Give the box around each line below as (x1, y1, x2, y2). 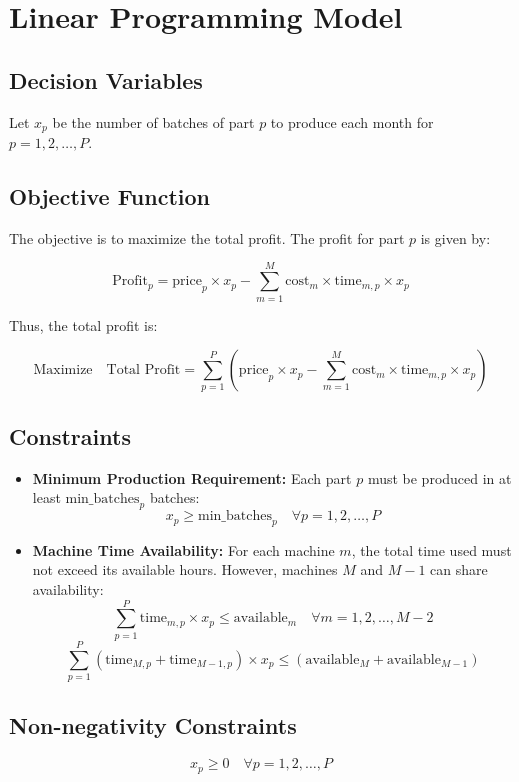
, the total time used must (351, 539, 512, 560)
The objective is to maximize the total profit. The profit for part (9, 227, 405, 248)
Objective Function (9, 181, 211, 212)
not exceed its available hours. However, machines (32, 559, 338, 580)
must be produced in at (367, 467, 512, 488)
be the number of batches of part (52, 111, 255, 132)
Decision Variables (9, 64, 203, 95)
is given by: (420, 227, 491, 248)
